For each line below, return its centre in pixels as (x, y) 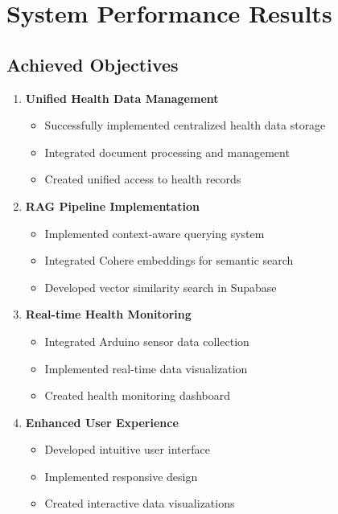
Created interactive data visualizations (140, 503)
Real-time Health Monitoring (108, 314)
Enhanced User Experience (102, 422)
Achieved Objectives (93, 64)
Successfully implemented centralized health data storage (185, 125)
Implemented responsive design (121, 476)
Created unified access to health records (143, 179)
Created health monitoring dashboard (138, 395)
